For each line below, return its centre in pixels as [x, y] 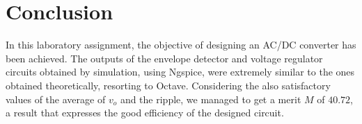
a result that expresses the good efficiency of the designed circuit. [145, 113]
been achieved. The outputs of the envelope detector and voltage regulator [164, 58]
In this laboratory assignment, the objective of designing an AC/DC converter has [181, 45]
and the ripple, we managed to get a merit [211, 99]
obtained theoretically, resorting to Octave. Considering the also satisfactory [168, 85]
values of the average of [56, 99]
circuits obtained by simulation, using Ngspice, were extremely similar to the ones [180, 72]
